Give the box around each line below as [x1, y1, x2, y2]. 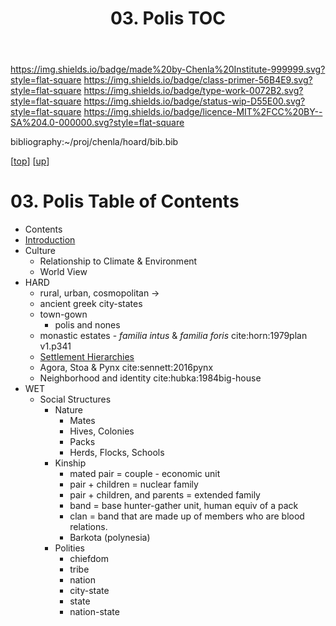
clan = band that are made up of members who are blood [69, 510, 305, 522]
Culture [24, 245, 56, 257]
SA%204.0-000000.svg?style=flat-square [10, 117, 185, 129]
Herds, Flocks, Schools [69, 447, 165, 459]
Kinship [54, 457, 87, 469]
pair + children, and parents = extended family [69, 489, 261, 501]
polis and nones [54, 319, 121, 331]
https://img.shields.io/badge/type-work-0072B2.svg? [83, 85, 304, 97]
